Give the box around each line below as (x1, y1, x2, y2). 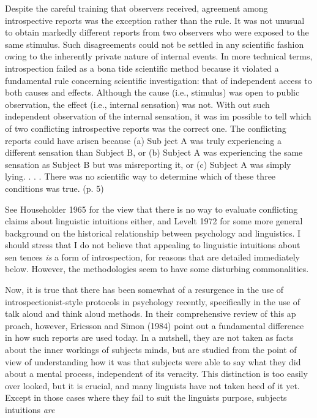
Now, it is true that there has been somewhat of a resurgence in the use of (5, 283, 284, 296)
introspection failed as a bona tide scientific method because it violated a (5, 61, 279, 74)
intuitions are (5, 403, 55, 416)
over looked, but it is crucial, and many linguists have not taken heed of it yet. (5, 379, 300, 392)
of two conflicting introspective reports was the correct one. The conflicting (5, 121, 286, 134)
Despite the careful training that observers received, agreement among (5, 2, 268, 14)
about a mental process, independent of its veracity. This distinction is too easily (5, 367, 308, 380)
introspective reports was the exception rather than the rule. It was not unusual (5, 13, 305, 26)
